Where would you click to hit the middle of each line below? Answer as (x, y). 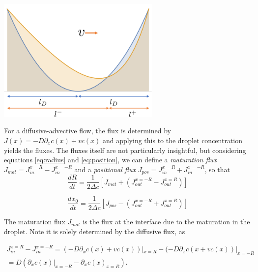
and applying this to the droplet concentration (172, 140)
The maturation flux (35, 222)
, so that (217, 169)
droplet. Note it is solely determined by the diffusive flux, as (95, 231)
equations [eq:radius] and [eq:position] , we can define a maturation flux (110, 160)
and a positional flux (105, 169)
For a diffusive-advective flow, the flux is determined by (87, 131)
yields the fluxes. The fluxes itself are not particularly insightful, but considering (125, 150)
